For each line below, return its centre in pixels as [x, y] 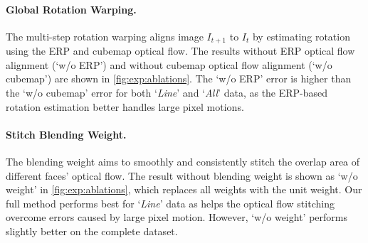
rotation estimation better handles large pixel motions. [125, 106]
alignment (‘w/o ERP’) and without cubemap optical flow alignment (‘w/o [169, 64]
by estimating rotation [301, 36]
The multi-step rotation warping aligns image [105, 36]
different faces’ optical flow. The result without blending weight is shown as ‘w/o [182, 175]
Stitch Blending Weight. [66, 134]
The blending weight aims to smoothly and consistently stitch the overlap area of [183, 162]
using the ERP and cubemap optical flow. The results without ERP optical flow [180, 51]
